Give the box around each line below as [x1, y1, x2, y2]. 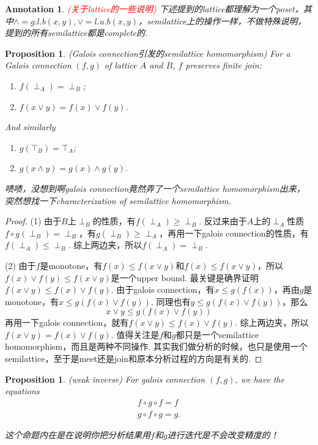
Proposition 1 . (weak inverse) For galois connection [5, 372, 205, 385]
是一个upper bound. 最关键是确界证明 [111, 271, 259, 284]
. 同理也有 [150, 295, 191, 307]
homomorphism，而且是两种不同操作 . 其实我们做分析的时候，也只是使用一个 [5, 340, 308, 353]
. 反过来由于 [199, 215, 247, 227]
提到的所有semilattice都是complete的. [5, 26, 148, 39]
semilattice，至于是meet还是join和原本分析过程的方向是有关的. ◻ [5, 352, 262, 365]
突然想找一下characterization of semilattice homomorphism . [5, 194, 232, 207]
